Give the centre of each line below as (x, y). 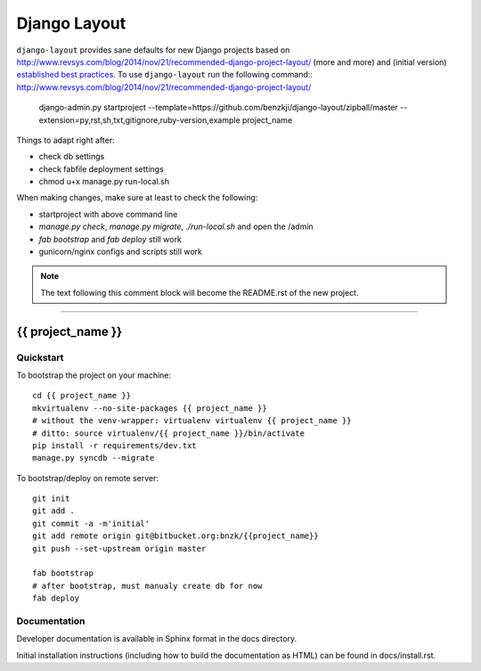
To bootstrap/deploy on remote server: (88, 478)
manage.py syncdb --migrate (94, 458)
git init (51, 499)
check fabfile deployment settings (101, 168)
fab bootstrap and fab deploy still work (110, 239)
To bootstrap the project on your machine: (94, 375)
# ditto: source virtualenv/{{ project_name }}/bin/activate (168, 433)
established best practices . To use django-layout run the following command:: (165, 75)
